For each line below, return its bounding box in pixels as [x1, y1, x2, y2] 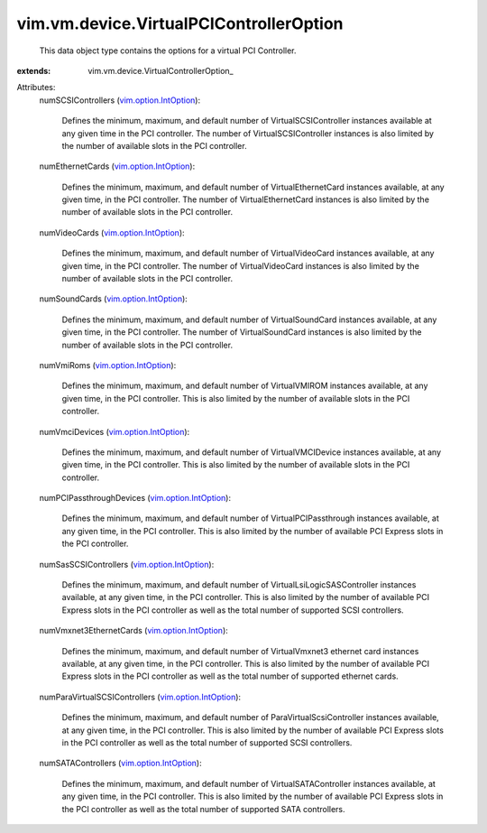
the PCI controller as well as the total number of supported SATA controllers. [61, 803, 346, 814]
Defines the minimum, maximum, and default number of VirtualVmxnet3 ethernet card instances [61, 645, 419, 656]
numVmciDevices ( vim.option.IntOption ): [39, 426, 190, 437]
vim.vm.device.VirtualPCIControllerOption [16, 14, 344, 33]
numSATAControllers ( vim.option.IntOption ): [39, 758, 202, 769]
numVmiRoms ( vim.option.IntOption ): [39, 359, 177, 370]
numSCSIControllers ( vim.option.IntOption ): [39, 95, 201, 106]
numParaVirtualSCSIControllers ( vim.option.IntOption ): [39, 691, 242, 702]
